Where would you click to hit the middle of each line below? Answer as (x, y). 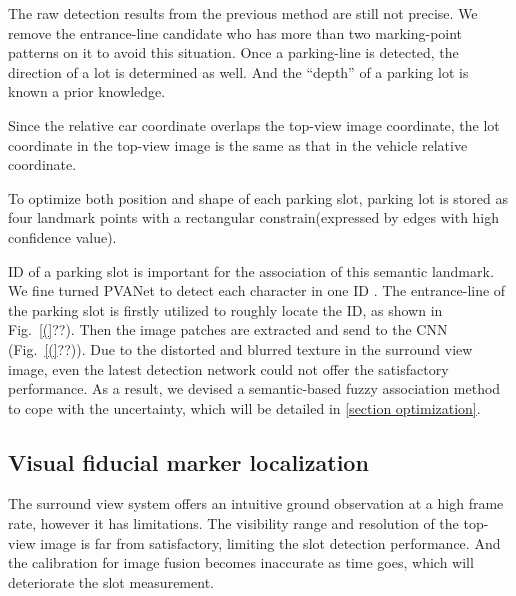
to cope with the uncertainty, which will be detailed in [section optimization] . (244, 407)
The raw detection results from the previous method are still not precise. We (243, 13)
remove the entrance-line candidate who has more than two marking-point (235, 32)
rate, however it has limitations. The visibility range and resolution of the (233, 523)
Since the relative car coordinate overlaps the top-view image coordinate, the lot (254, 124)
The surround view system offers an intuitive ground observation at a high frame (256, 503)
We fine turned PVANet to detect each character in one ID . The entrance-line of (257, 290)
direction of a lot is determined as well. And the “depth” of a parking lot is (238, 71)
